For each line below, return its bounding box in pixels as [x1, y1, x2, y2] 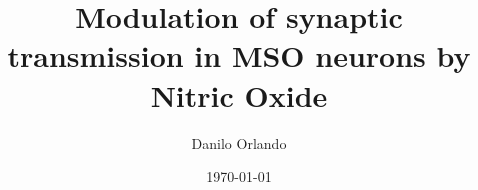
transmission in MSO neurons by [7, 35, 471, 76]
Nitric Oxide [150, 74, 328, 115]
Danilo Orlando [191, 132, 287, 153]
